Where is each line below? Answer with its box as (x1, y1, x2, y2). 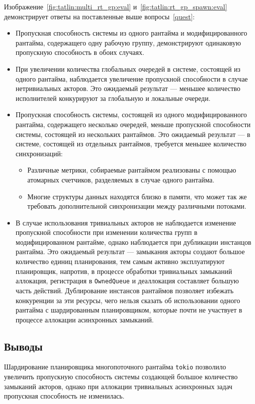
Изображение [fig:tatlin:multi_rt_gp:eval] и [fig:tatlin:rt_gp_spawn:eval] (4, 1, 227, 11)
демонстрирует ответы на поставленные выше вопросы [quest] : (4, 11, 195, 21)
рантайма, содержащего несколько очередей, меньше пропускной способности (15, 119, 251, 129)
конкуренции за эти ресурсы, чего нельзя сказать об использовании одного (15, 295, 240, 305)
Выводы (4, 338, 43, 354)
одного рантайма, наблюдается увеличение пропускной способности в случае (15, 73, 248, 84)
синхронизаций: (15, 148, 63, 158)
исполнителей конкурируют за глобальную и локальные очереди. (15, 92, 211, 103)
